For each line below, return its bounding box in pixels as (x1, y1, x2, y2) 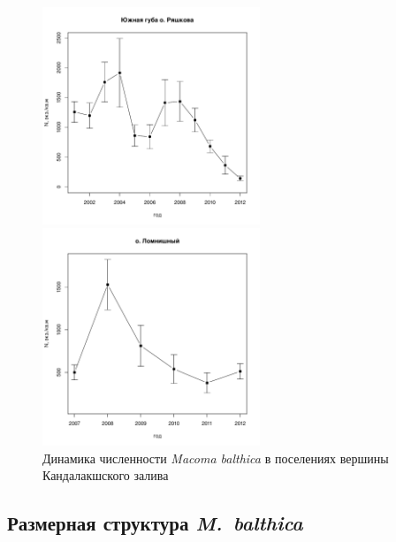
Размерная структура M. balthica (7, 509, 303, 537)
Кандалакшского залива (42, 466, 169, 485)
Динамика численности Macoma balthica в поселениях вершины (42, 448, 389, 467)
